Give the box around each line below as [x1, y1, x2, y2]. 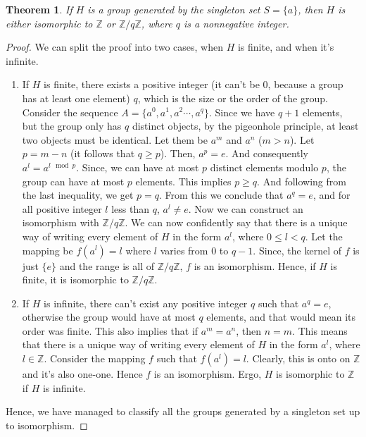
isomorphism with [22, 215, 99, 230]
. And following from [257, 173, 346, 188]
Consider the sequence [22, 104, 118, 119]
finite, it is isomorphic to [22, 272, 129, 287]
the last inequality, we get [22, 187, 134, 202]
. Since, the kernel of [253, 242, 341, 257]
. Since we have [208, 104, 275, 119]
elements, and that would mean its [206, 309, 356, 324]
